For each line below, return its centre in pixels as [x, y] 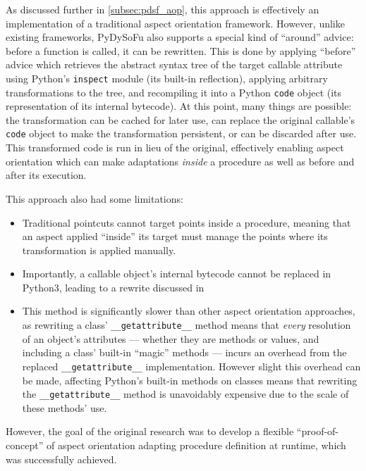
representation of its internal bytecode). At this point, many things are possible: [179, 106]
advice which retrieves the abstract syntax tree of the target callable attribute [174, 64]
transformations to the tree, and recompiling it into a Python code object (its [174, 92]
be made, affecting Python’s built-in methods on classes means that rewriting [190, 380]
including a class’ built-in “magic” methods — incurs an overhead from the [184, 352]
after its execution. [46, 175]
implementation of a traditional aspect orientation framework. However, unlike [175, 23]
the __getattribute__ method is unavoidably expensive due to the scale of [185, 394]
